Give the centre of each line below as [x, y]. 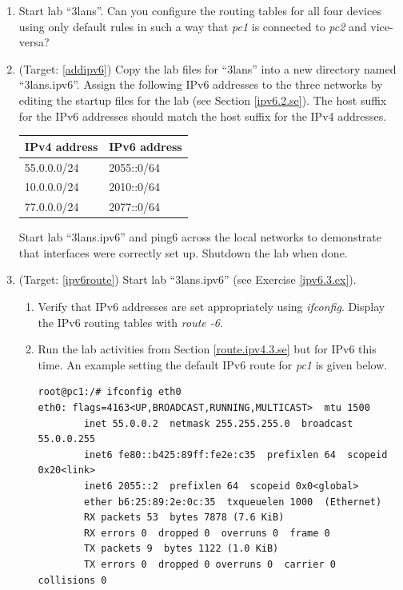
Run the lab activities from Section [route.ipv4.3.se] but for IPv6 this [207, 349]
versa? [34, 42]
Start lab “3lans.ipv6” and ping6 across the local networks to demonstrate [200, 237]
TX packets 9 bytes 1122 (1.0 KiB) [181, 549]
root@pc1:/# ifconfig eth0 [110, 392]
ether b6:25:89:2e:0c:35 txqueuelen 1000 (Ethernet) [233, 502]
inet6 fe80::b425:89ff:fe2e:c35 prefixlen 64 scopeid [235, 454]
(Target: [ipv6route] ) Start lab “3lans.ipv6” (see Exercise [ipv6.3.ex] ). [188, 279]
